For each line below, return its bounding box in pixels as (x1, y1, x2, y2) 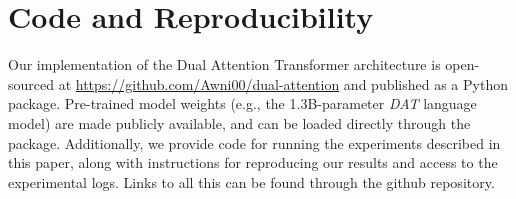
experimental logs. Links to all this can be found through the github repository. (8, 171, 495, 192)
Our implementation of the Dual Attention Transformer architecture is (8, 54, 441, 75)
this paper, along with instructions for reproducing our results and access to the (8, 152, 498, 173)
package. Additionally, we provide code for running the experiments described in (8, 132, 501, 153)
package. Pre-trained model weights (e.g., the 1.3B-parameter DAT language (8, 93, 477, 114)
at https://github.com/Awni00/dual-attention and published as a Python (58, 73, 508, 94)
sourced (8, 73, 55, 94)
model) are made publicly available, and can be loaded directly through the (8, 112, 471, 133)
